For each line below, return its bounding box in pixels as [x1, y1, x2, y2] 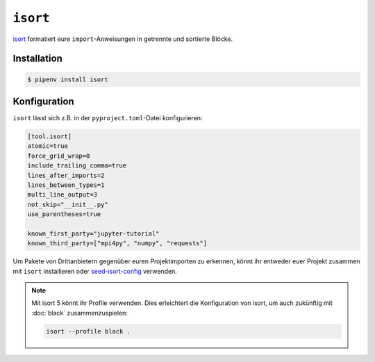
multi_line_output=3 [27, 191, 97, 199]
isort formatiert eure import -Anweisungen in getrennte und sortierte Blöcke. [12, 35, 233, 43]
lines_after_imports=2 [27, 171, 105, 179]
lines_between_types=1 [27, 181, 105, 189]
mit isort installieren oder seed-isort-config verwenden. [12, 267, 177, 275]
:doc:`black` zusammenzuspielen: [31, 308, 128, 317]
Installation [12, 53, 62, 65]
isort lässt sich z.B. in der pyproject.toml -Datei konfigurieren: [12, 114, 203, 122]
